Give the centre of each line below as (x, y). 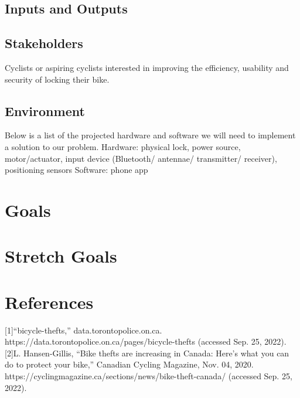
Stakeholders (44, 43)
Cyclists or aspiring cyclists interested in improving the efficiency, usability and (147, 67)
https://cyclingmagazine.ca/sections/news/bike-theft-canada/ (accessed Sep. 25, (149, 376)
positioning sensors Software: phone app (76, 170)
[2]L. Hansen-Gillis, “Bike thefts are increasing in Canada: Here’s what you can (147, 353)
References (49, 302)
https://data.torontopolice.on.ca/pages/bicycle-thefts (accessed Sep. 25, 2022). (146, 341)
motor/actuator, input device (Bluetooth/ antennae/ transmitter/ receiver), (141, 158)
